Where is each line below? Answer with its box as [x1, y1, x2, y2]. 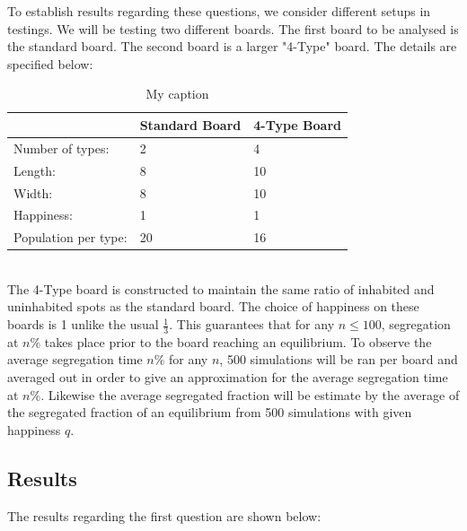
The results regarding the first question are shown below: [7, 506, 322, 525]
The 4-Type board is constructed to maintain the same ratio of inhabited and [7, 279, 435, 298]
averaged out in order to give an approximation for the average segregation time [7, 368, 448, 387]
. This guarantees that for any [169, 315, 335, 334]
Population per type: [13, 228, 128, 247]
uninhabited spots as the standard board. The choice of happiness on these [7, 297, 419, 316]
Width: [13, 183, 53, 202]
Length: [13, 161, 56, 179]
